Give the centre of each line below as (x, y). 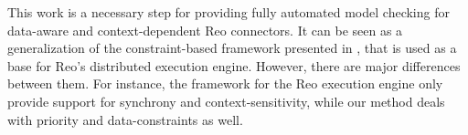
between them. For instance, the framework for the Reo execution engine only (225, 83)
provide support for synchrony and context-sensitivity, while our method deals (226, 101)
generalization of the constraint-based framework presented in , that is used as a (232, 48)
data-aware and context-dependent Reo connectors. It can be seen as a (205, 30)
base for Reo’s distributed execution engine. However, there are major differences (234, 65)
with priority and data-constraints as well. (125, 119)
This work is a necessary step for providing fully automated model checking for (229, 12)
